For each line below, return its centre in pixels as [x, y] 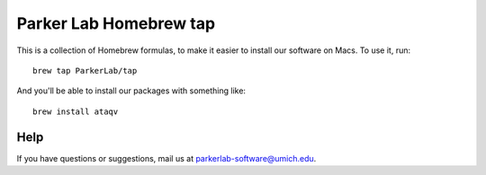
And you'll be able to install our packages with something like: [131, 91]
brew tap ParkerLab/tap [85, 70]
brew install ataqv [76, 111]
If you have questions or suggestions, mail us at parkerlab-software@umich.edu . [166, 158]
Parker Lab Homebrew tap [116, 23]
